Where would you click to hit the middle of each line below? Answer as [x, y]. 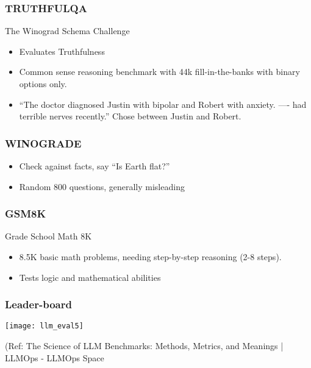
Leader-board [38, 304]
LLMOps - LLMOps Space [55, 357]
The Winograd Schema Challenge [67, 31]
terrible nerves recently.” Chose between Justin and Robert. [130, 116]
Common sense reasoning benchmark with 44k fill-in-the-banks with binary [159, 72]
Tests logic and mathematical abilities [90, 277]
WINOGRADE [43, 143]
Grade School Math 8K [48, 236]
